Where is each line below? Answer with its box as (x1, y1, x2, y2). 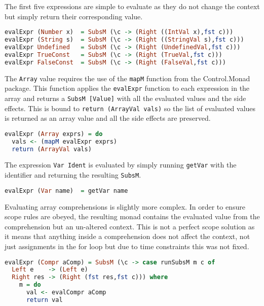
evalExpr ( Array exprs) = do (5, 130, 103, 138)
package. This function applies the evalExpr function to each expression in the (5, 83, 250, 93)
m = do (19, 281, 41, 289)
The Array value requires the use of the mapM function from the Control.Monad (5, 73, 250, 83)
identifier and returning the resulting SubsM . (5, 169, 141, 180)
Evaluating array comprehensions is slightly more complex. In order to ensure (5, 201, 245, 212)
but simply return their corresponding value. (5, 11, 143, 21)
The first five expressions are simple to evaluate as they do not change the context (5, 1, 260, 11)
